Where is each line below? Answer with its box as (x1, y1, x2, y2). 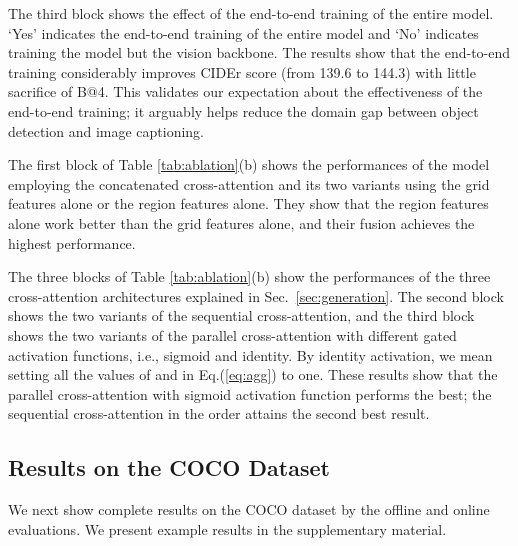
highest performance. (8, 232, 136, 253)
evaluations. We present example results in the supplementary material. (8, 518, 447, 539)
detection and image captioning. (8, 120, 205, 141)
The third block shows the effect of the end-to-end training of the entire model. (8, 3, 494, 23)
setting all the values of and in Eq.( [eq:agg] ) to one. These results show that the (8, 364, 498, 385)
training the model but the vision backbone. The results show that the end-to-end (8, 42, 511, 63)
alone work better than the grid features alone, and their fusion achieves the (8, 212, 475, 233)
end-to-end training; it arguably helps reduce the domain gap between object (8, 100, 479, 121)
